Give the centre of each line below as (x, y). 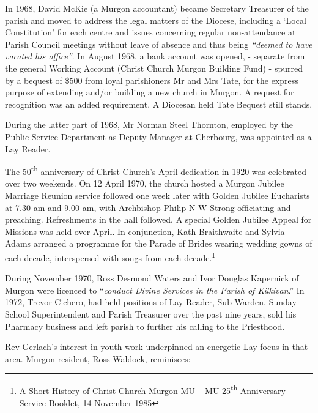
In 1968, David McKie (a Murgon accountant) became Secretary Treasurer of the (157, 8)
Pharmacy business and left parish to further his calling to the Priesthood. (145, 326)
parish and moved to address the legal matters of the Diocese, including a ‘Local (156, 20)
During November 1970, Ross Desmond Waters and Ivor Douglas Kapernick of (152, 278)
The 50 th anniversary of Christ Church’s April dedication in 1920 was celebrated (156, 170)
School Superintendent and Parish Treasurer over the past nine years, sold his (151, 314)
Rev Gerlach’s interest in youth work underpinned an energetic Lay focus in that (157, 347)
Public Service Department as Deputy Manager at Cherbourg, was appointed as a (158, 136)
